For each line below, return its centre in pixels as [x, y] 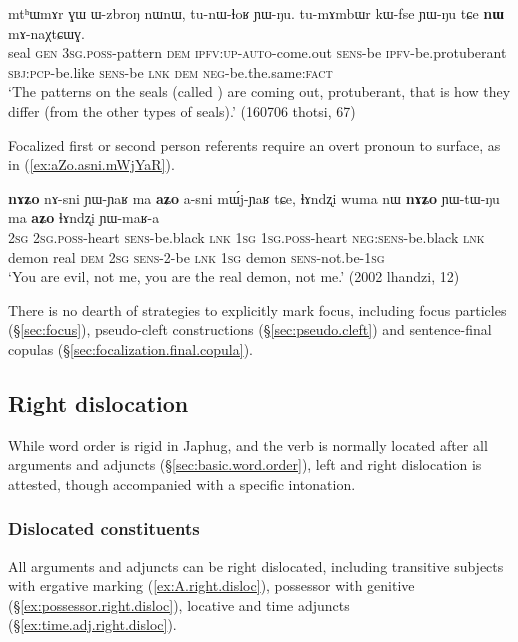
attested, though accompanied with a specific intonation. [182, 483]
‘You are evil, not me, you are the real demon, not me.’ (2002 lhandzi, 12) [234, 276]
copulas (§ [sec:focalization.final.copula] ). [130, 348]
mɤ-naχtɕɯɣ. [46, 32]
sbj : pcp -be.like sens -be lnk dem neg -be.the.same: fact [170, 71]
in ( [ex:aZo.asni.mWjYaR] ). [91, 164]
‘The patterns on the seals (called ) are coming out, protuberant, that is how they [259, 91]
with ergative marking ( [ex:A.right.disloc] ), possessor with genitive [211, 585]
